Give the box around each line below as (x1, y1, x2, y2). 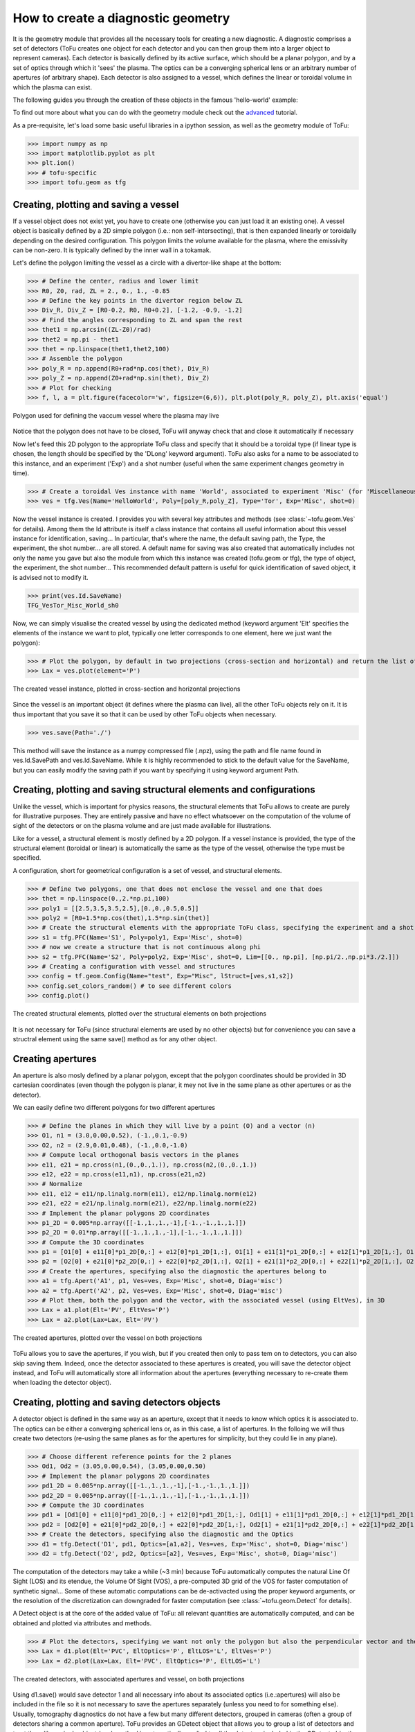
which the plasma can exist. (12, 83, 93, 91)
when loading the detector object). (12, 1379, 112, 1387)
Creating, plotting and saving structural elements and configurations (12, 784, 316, 796)
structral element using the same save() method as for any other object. (12, 1034, 218, 1043)
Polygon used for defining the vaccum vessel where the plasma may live (12, 411, 219, 419)
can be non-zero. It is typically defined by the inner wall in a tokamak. (12, 246, 212, 254)
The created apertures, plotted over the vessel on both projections (12, 1334, 203, 1342)
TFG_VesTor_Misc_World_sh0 (27, 601, 119, 609)
